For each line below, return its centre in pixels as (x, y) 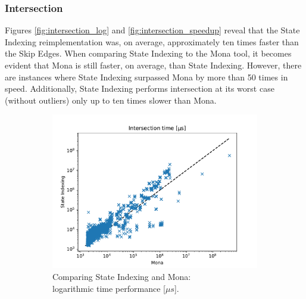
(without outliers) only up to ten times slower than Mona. (111, 100)
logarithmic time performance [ (109, 288)
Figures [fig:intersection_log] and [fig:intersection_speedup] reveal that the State (152, 30)
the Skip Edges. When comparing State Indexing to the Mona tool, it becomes (148, 53)
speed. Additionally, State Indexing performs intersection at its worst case (140, 88)
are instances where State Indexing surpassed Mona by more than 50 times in (146, 77)
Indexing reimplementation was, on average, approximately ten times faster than (152, 41)
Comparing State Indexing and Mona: (122, 276)
